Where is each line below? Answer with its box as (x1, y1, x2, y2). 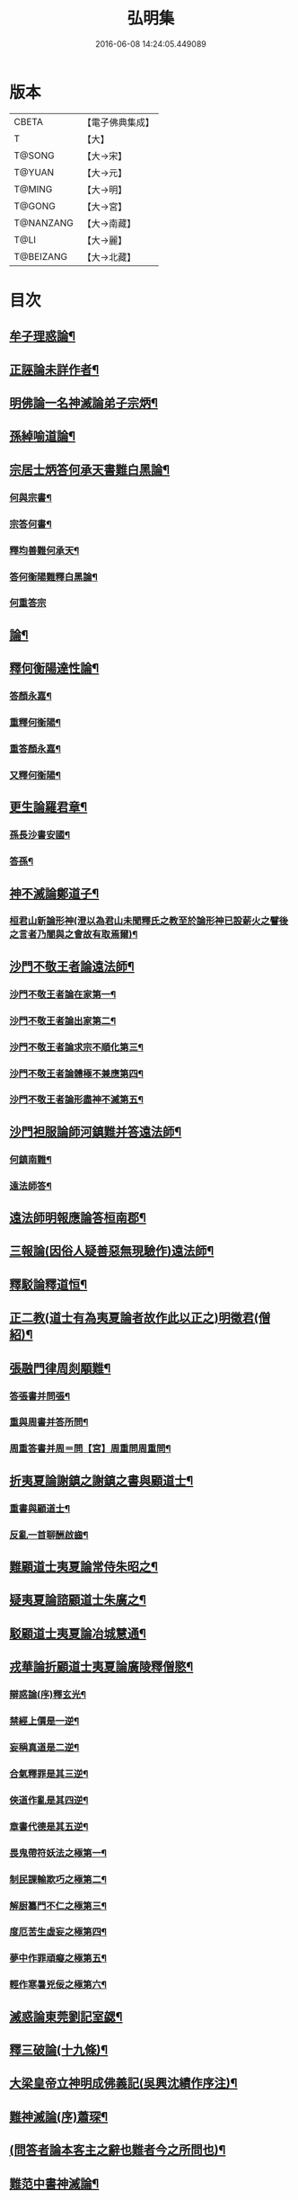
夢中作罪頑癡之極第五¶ (9, 1952, 108, 1964)
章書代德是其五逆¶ (9, 1820, 89, 1832)
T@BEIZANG (13, 250, 68, 263)
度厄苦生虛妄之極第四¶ (9, 1926, 108, 1938)
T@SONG (13, 149, 56, 162)
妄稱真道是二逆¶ (9, 1741, 80, 1753)
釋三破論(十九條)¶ (9, 2043, 109, 2058)
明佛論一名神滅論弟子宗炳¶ (9, 396, 159, 411)
